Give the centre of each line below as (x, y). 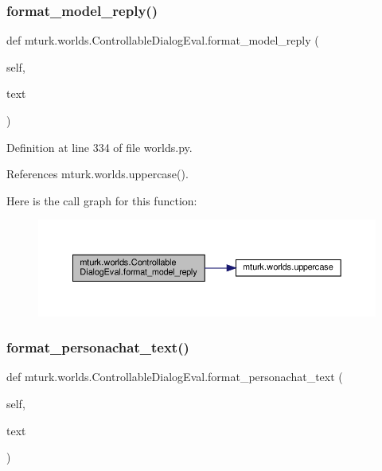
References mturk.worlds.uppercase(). (97, 174)
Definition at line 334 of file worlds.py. (99, 147)
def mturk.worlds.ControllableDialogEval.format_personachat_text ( (175, 377)
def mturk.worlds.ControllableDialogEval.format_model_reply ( (163, 40)
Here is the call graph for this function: (102, 200)
